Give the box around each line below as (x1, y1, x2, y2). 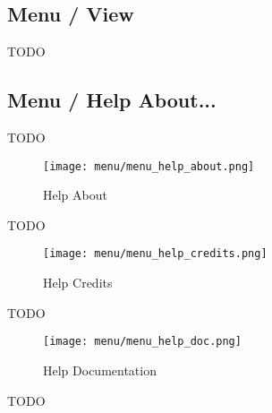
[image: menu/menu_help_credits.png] (43, 247, 268, 261)
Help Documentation (43, 360, 157, 379)
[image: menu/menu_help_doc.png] (43, 335, 242, 348)
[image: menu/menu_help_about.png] (43, 159, 255, 173)
